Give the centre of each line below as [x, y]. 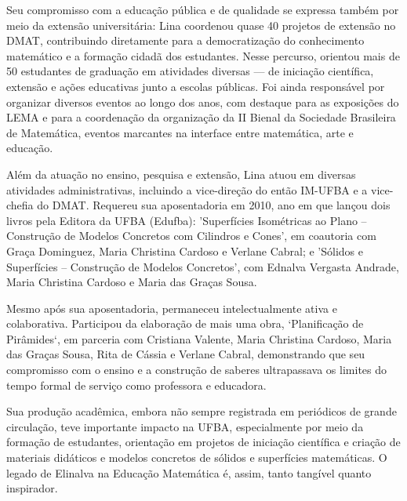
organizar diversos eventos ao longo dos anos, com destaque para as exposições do [203, 102]
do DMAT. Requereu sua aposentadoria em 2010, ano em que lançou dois [214, 205]
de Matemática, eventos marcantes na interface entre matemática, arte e [180, 132]
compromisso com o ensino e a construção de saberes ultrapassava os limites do [197, 370]
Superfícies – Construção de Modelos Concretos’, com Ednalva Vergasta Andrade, [203, 266]
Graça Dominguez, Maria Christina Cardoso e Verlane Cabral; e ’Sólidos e [185, 250]
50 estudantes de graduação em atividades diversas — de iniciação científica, [190, 71]
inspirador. [32, 488]
